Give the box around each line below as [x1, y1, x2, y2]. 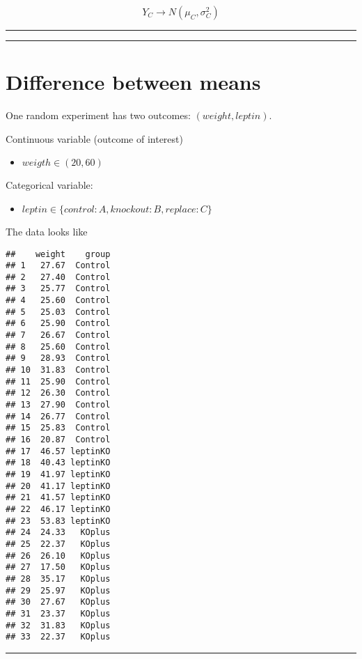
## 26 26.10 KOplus [6, 550, 111, 561]
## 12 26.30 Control [6, 388, 111, 398]
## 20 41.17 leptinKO [6, 481, 111, 491]
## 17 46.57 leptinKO [6, 446, 111, 456]
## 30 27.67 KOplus [6, 597, 111, 607]
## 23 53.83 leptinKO [6, 515, 111, 526]
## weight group [6, 249, 111, 259]
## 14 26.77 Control [6, 411, 111, 421]
